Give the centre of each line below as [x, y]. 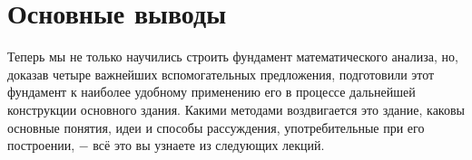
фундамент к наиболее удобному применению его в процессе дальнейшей [211, 92]
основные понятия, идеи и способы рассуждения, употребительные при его [216, 127]
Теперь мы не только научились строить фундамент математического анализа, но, [233, 56]
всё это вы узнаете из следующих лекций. [209, 145]
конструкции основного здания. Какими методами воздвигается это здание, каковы [236, 109]
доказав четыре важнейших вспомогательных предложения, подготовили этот [221, 74]
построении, [41, 145]
